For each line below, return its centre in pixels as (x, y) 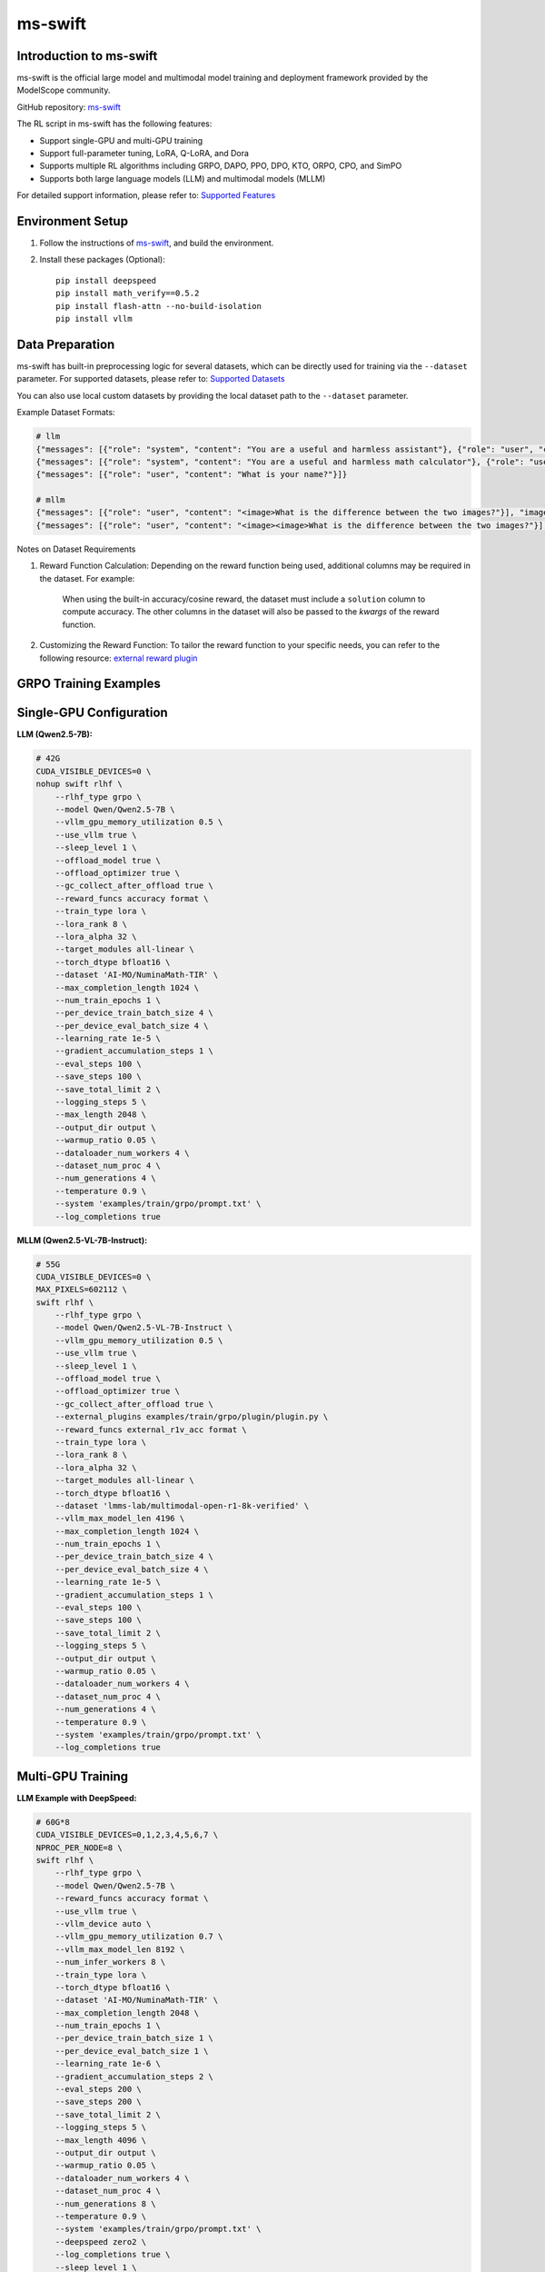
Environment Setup (73, 221)
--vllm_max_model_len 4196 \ (120, 1519)
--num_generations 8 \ (105, 2203)
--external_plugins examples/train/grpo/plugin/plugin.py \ (192, 1417)
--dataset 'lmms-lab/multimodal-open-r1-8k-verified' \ (182, 1505)
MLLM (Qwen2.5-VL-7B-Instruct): (82, 1240)
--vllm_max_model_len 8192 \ (120, 1949)
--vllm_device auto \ (103, 1923)
